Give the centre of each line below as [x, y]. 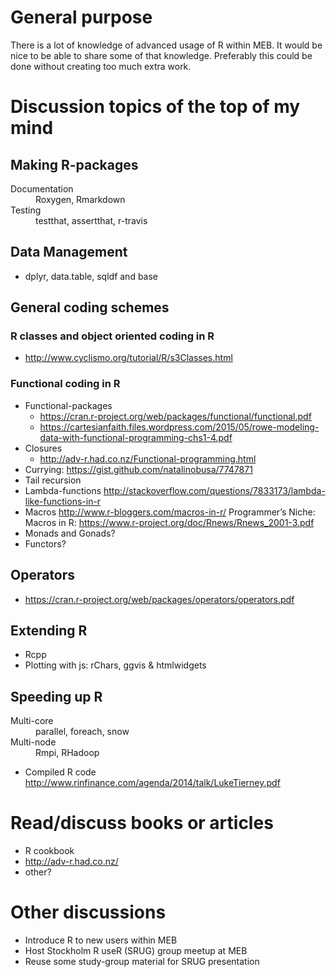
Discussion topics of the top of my [155, 107]
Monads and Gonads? [70, 533]
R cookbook [49, 851]
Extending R [49, 630]
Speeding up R [56, 696]
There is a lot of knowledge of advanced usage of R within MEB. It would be [166, 45]
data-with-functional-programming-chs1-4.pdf [136, 437]
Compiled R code [60, 772]
